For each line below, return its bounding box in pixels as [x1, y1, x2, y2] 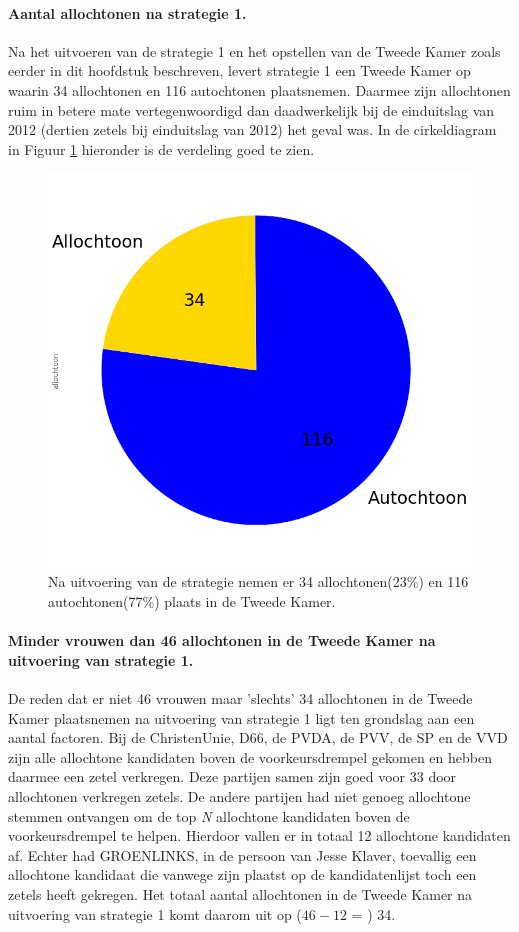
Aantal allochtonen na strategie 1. [8, 2, 247, 23]
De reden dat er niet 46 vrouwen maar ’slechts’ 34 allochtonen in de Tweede [8, 688, 473, 709]
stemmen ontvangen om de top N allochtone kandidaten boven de [8, 805, 410, 826]
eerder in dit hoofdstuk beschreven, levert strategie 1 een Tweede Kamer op [8, 60, 471, 81]
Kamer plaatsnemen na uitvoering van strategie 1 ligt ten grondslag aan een [8, 707, 475, 728]
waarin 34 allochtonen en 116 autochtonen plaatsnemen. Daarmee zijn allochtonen [8, 79, 511, 100]
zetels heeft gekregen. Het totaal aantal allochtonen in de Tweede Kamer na [8, 884, 473, 904]
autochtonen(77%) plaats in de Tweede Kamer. [48, 591, 336, 612]
